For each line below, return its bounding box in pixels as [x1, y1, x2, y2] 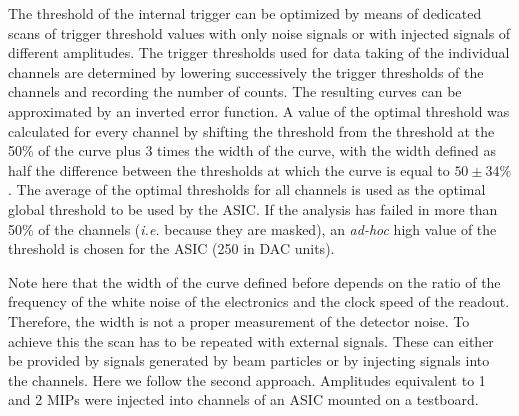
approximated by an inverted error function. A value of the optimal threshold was [8, 100, 510, 121]
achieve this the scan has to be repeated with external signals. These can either [8, 330, 494, 351]
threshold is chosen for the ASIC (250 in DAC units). [8, 238, 335, 259]
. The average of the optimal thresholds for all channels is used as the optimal [8, 179, 486, 200]
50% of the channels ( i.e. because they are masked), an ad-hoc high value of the [8, 218, 497, 239]
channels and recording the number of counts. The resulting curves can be [8, 81, 462, 102]
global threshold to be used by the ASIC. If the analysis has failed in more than [8, 198, 498, 219]
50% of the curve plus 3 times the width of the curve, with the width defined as [8, 140, 496, 161]
